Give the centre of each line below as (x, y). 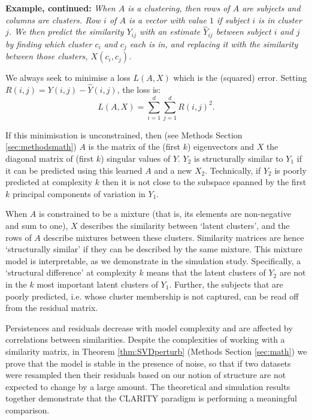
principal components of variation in (79, 193)
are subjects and (271, 8)
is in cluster (280, 19)
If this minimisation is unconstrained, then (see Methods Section (124, 135)
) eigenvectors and (221, 146)
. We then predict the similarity (66, 31)
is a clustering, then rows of (179, 8)
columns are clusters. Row (53, 19)
